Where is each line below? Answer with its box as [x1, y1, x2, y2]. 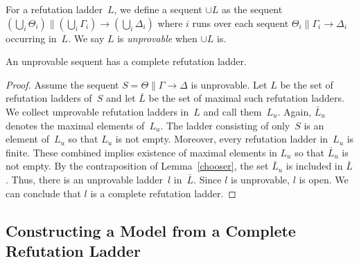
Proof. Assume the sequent [6, 77, 119, 91]
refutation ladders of [6, 91, 92, 105]
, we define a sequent [114, 2, 202, 16]
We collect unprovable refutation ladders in [6, 104, 189, 118]
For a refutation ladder [6, 2, 103, 16]
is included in [286, 158, 343, 173]
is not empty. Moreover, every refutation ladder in [115, 131, 329, 146]
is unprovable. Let [191, 77, 268, 91]
